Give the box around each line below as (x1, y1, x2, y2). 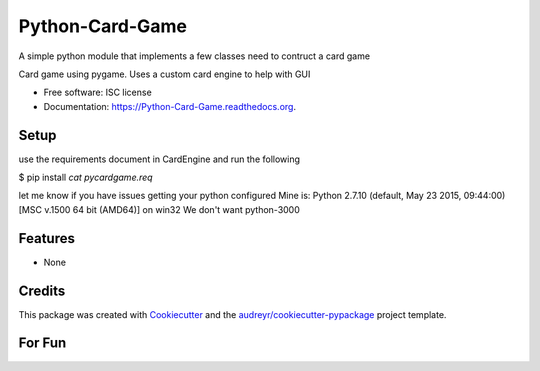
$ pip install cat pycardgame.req (18, 171, 154, 184)
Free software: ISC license (43, 86, 152, 99)
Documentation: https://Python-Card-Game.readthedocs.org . (43, 100, 297, 112)
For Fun (18, 335, 67, 352)
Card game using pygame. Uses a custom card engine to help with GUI (18, 68, 311, 80)
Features (18, 230, 75, 247)
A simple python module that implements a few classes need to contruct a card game (18, 50, 370, 62)
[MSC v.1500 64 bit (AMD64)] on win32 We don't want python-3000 (18, 203, 300, 215)
